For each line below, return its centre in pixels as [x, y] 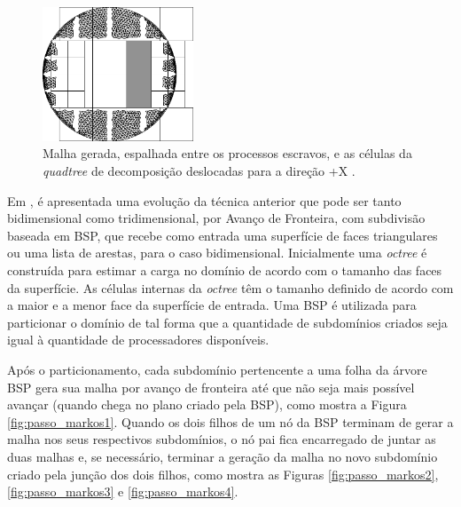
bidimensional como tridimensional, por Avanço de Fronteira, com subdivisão [216, 218]
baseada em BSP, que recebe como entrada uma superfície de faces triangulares [223, 235]
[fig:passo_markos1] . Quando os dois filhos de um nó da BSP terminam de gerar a [230, 421]
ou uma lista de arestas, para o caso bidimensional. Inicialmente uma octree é [217, 253]
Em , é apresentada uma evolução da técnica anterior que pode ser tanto [204, 200]
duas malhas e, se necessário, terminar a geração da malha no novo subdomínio [223, 456]
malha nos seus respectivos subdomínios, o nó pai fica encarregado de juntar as [222, 439]
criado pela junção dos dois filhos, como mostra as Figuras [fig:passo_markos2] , [223, 474]
